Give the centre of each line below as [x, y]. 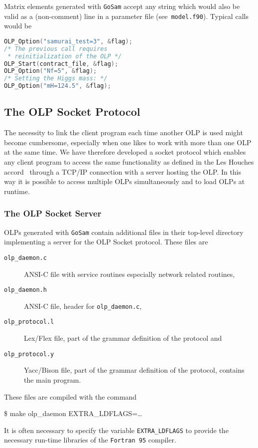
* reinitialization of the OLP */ [65, 56]
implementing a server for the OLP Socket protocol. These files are [106, 242]
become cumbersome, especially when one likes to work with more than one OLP [128, 142]
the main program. [53, 379]
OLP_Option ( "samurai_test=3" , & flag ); [68, 41]
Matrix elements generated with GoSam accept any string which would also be [122, 6]
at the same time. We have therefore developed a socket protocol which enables [125, 152]
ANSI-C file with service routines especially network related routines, [129, 274]
